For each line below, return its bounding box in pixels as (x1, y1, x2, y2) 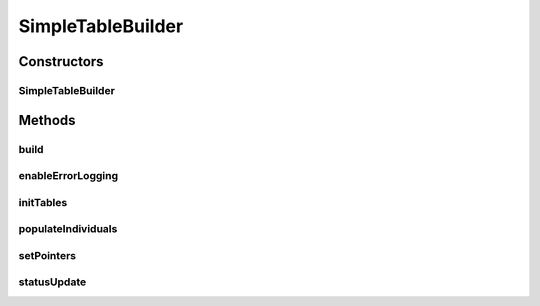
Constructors (18, 53, 104, 70)
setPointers (18, 248, 77, 262)
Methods (18, 111, 76, 129)
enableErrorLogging (18, 169, 119, 183)
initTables (18, 195, 68, 209)
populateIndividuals (18, 222, 118, 236)
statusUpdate (18, 275, 87, 289)
